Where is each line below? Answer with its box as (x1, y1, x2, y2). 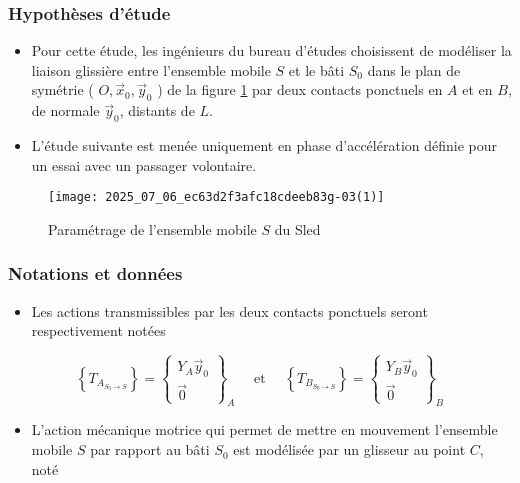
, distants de (119, 100, 195, 121)
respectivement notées (31, 320, 166, 341)
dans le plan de (367, 59, 461, 80)
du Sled (274, 218, 321, 239)
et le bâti (288, 59, 345, 80)
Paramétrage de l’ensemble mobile (48, 218, 257, 239)
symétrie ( (31, 79, 94, 100)
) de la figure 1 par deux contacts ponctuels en (157, 79, 443, 100)
